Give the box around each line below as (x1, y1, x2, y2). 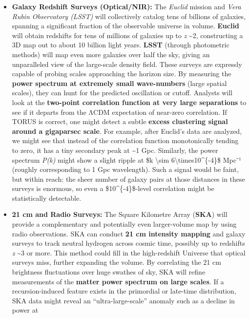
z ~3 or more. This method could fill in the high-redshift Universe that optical (12, 247, 246, 257)
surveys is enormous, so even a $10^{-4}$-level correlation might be (12, 183, 214, 193)
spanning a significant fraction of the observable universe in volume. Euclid (12, 21, 239, 31)
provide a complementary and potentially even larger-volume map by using (12, 219, 237, 229)
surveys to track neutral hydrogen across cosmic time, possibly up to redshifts (12, 238, 245, 248)
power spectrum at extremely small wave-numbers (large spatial (12, 78, 227, 88)
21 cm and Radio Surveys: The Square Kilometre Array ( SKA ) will (12, 209, 228, 219)
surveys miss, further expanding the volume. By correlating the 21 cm (12, 257, 221, 267)
